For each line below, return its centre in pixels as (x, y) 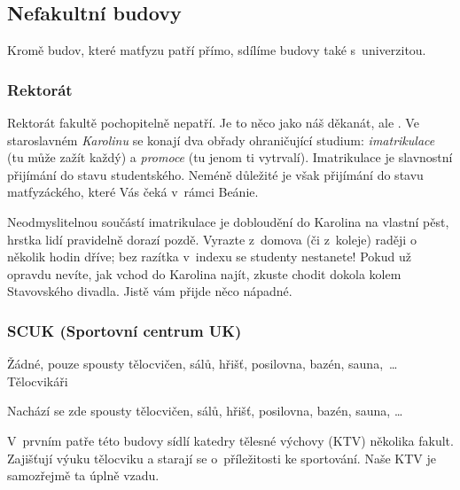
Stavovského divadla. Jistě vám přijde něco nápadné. (150, 291)
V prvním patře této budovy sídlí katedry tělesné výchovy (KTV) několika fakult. (230, 440)
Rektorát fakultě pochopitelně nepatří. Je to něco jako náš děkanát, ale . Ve (213, 123)
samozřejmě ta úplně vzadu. (83, 475)
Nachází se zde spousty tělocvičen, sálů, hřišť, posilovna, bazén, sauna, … (205, 411)
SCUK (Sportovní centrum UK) (125, 330)
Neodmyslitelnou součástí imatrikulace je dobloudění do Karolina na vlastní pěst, (228, 221)
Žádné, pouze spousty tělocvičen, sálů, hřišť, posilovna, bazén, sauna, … (203, 364)
